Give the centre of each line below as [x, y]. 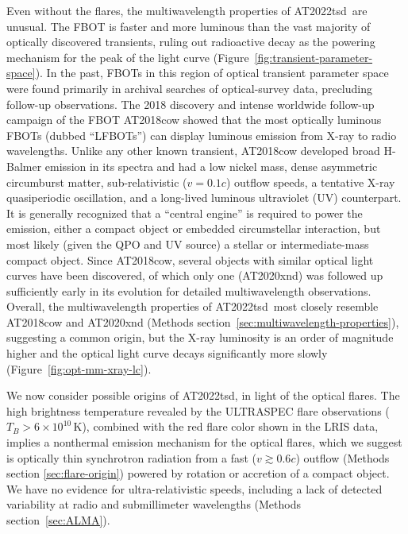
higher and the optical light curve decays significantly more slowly [167, 353]
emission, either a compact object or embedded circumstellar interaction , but [194, 228]
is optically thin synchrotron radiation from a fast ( [132, 457]
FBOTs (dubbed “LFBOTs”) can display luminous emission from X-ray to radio [202, 135]
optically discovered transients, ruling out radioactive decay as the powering [191, 42]
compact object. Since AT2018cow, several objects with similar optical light [190, 259]
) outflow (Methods [343, 457]
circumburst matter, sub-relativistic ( [97, 182]
